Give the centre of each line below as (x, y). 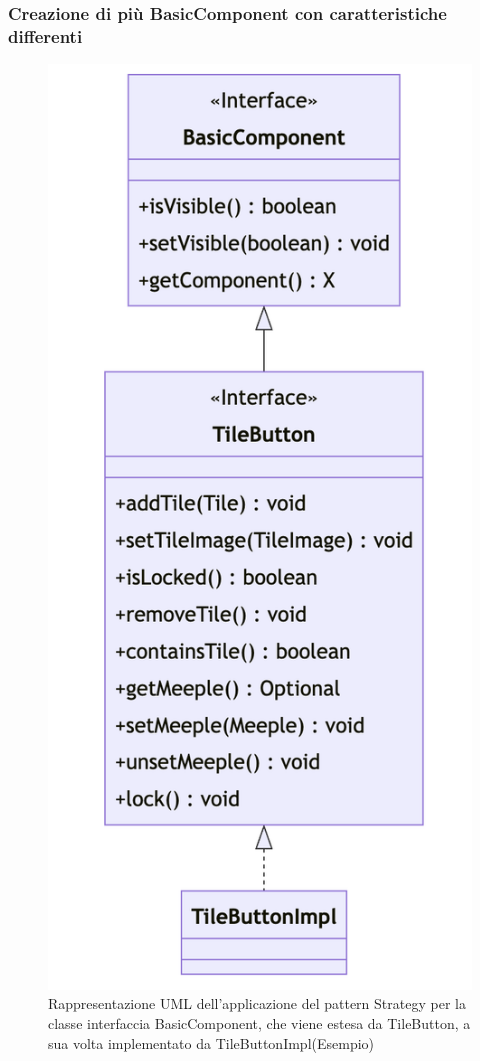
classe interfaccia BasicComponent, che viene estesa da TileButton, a (259, 1023)
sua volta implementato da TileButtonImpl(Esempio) (211, 1042)
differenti (45, 35)
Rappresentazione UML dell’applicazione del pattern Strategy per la (257, 1003)
